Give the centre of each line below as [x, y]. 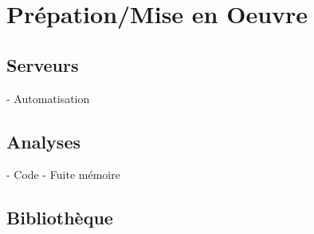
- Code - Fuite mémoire [63, 175]
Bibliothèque [60, 218]
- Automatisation [48, 98]
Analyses [43, 141]
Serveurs [43, 64]
